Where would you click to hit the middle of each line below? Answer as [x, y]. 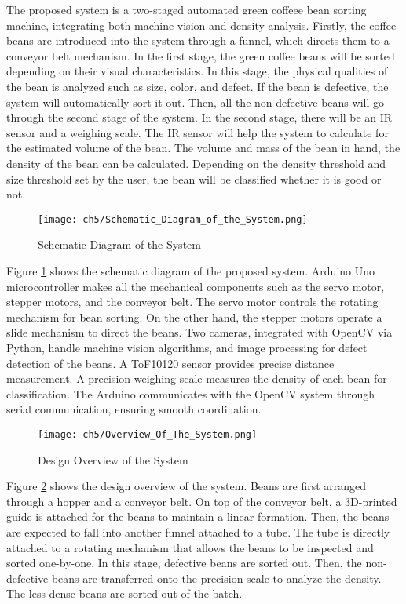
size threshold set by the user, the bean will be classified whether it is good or [194, 178]
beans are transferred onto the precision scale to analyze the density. [216, 578]
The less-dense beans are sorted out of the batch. [124, 593]
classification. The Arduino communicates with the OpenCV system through [191, 393]
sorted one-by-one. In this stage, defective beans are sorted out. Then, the [184, 563]
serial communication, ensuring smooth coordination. [134, 409]
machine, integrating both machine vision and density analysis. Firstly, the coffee [201, 25]
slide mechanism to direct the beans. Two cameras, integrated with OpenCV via [199, 332]
